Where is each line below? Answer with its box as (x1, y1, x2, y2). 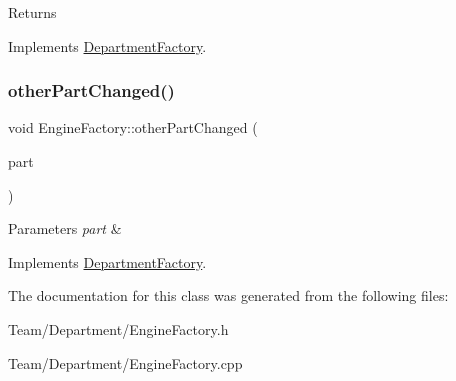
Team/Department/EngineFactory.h (8, 318, 229, 339)
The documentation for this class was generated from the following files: (8, 285, 449, 306)
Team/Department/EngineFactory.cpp (8, 352, 243, 373)
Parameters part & (8, 218, 122, 239)
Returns (8, 2, 57, 22)
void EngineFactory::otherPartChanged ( (8, 117, 258, 138)
